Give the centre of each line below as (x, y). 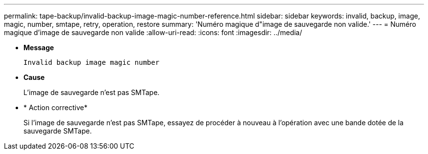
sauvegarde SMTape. (58, 131)
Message (39, 48)
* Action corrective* (56, 107)
